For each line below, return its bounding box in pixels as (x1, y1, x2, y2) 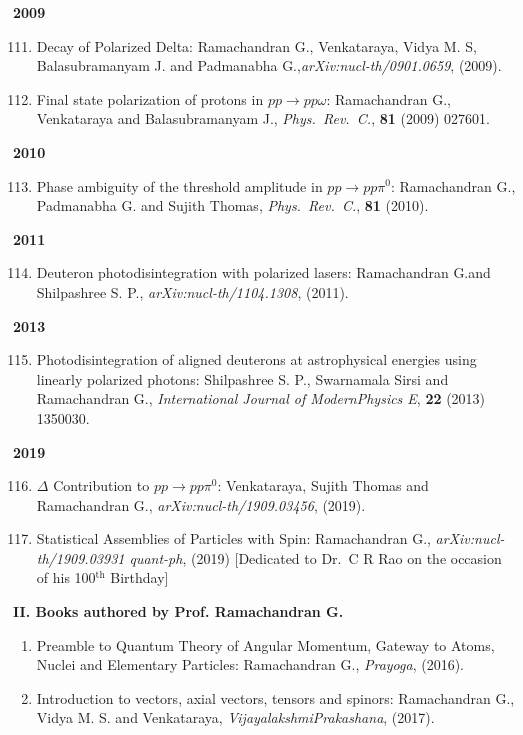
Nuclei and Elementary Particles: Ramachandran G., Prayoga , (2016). (36, 654, 464, 675)
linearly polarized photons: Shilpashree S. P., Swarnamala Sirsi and (36, 368, 449, 389)
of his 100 (36, 567, 96, 588)
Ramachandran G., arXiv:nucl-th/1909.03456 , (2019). (36, 494, 366, 515)
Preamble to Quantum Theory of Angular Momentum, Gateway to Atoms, (36, 634, 495, 655)
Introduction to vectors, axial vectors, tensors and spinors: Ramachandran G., (36, 687, 515, 708)
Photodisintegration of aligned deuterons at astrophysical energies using (36, 349, 477, 370)
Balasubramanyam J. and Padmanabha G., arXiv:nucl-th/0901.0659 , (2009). (36, 55, 502, 76)
